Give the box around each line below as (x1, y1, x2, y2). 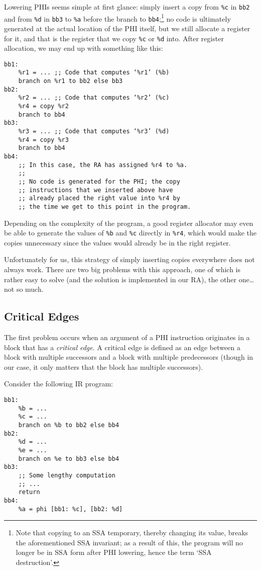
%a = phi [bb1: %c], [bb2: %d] (18, 505, 123, 513)
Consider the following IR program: (4, 378, 113, 389)
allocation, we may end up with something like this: (4, 43, 163, 53)
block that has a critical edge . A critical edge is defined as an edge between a (4, 342, 240, 352)
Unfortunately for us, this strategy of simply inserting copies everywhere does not (4, 254, 255, 265)
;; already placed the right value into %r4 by (18, 195, 180, 202)
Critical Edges (4, 308, 79, 324)
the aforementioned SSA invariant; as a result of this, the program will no (16, 537, 243, 547)
